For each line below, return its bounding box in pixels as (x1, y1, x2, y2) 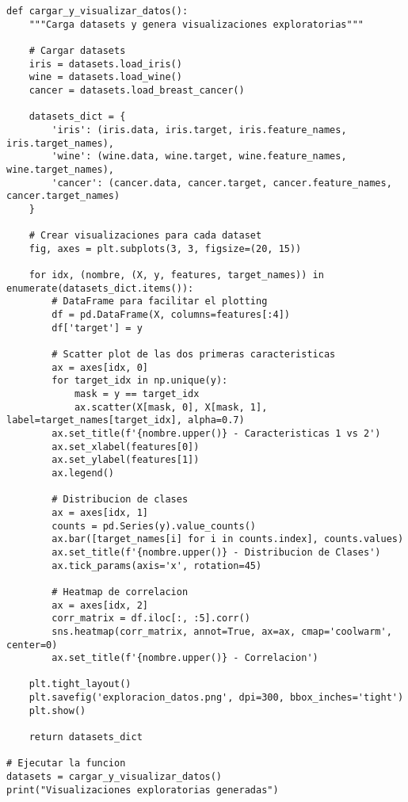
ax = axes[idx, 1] (51, 506, 148, 518)
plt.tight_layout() (29, 678, 132, 690)
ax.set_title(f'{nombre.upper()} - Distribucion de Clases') (51, 546, 381, 558)
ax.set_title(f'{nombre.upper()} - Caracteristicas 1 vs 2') (51, 428, 381, 439)
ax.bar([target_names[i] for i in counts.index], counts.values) (51, 533, 404, 545)
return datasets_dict (29, 731, 143, 743)
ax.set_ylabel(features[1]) (51, 454, 200, 466)
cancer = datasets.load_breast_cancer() (29, 84, 245, 96)
